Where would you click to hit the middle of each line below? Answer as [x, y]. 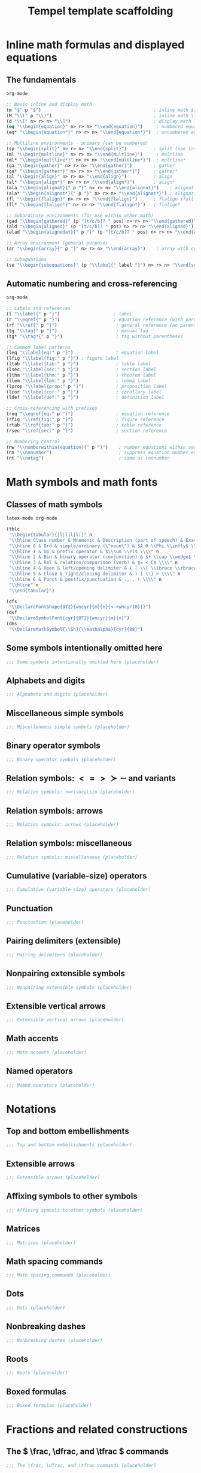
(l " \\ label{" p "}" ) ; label [69, 314]
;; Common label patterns [38, 347]
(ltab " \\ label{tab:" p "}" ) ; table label [79, 364]
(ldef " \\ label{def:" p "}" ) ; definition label [85, 398]
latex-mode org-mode [32, 518]
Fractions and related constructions [97, 1429]
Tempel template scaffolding [100, 11]
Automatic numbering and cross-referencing [92, 284]
